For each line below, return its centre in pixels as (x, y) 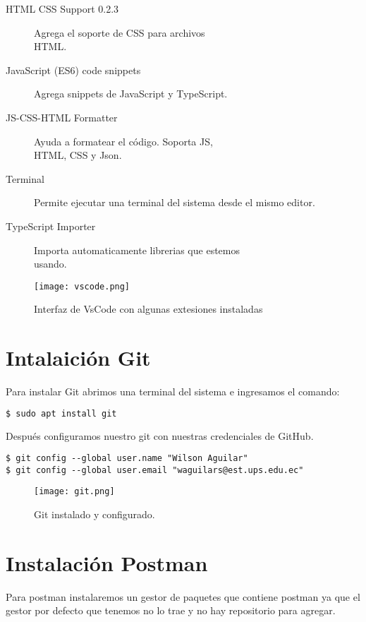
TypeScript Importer (51, 226)
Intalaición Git (78, 358)
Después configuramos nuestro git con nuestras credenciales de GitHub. (160, 435)
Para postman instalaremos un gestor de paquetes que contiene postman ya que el (183, 596)
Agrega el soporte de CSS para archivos (120, 32)
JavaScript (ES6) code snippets (73, 70)
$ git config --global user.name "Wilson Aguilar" (127, 459)
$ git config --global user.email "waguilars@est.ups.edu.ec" (155, 470)
